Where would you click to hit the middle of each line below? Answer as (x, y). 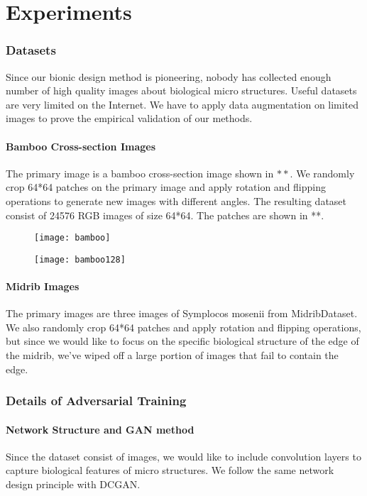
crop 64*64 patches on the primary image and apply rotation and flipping (166, 187)
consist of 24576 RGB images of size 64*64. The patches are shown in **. (165, 215)
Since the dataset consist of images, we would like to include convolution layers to (183, 456)
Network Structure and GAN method (100, 429)
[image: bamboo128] (80, 259)
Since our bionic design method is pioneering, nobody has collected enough (169, 76)
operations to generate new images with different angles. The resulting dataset (176, 200)
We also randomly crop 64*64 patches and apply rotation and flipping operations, (183, 327)
